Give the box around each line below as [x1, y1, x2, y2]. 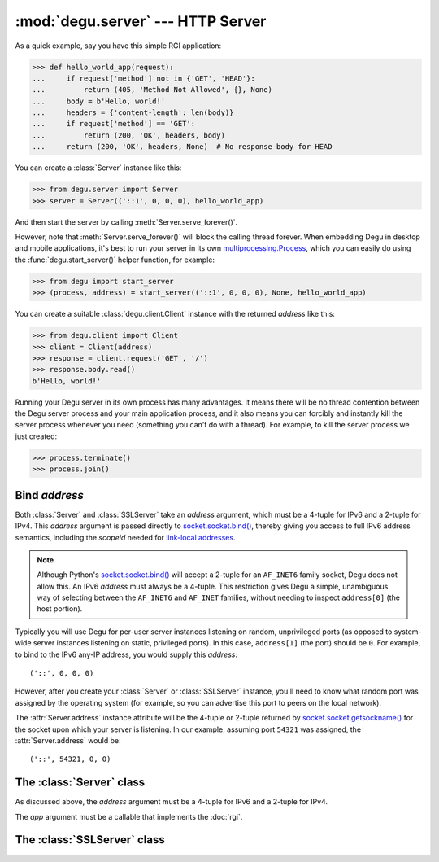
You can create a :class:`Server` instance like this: [15, 163, 182, 173]
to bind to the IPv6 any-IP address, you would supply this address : [15, 650, 238, 659]
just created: [15, 431, 57, 441]
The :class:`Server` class [15, 776, 146, 790]
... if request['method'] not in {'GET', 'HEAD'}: [32, 73, 255, 83]
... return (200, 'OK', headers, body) [32, 130, 225, 140]
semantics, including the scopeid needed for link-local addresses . [15, 532, 236, 542]
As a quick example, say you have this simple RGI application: [15, 41, 222, 50]
